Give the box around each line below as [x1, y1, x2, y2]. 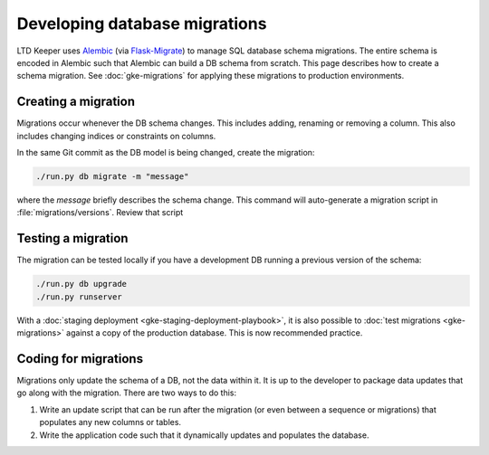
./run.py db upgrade [35, 279, 127, 289]
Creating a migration [16, 94, 136, 109]
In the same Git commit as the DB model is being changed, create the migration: [16, 147, 315, 158]
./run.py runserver [35, 291, 122, 302]
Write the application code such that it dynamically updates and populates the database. [39, 430, 369, 441]
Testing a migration [16, 231, 129, 246]
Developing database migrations [16, 14, 267, 33]
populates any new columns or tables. [39, 417, 181, 428]
